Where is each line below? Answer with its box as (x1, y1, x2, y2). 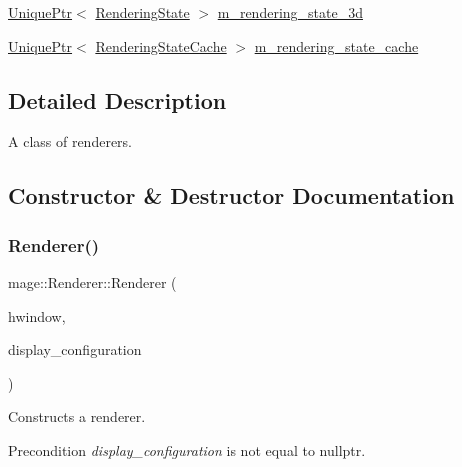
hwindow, (8, 305, 66, 326)
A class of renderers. (8, 131, 132, 152)
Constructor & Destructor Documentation (8, 180, 455, 211)
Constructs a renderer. (8, 406, 146, 427)
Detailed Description (8, 84, 227, 115)
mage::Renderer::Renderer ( (8, 271, 177, 292)
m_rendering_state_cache (254, 35, 419, 56)
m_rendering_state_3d (217, 2, 363, 22)
